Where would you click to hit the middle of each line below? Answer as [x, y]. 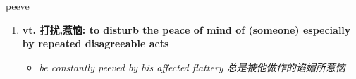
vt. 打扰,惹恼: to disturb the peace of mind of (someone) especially [186, 29]
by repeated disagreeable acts [96, 43]
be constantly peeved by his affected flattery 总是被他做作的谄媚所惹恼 [192, 67]
